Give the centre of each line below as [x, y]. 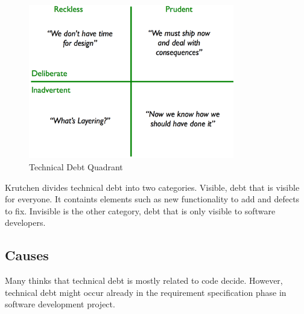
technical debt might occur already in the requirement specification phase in [146, 292]
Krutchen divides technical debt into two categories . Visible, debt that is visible [152, 187]
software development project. [60, 304]
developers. [25, 223]
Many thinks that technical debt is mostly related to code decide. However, [144, 280]
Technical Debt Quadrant [76, 166]
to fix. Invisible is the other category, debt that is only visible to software [140, 210]
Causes [27, 255]
